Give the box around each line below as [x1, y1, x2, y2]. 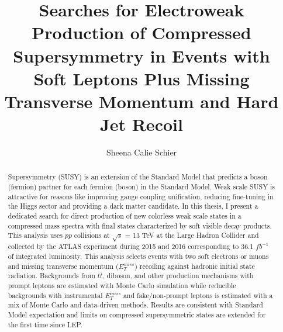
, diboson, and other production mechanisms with [102, 271, 254, 281]
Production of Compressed [32, 20, 251, 44]
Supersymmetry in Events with [13, 43, 270, 67]
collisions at [74, 230, 110, 240]
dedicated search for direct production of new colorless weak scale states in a [8, 211, 241, 221]
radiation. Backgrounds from [8, 271, 95, 281]
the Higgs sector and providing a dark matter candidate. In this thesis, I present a [8, 201, 258, 211]
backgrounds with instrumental [8, 290, 103, 300]
